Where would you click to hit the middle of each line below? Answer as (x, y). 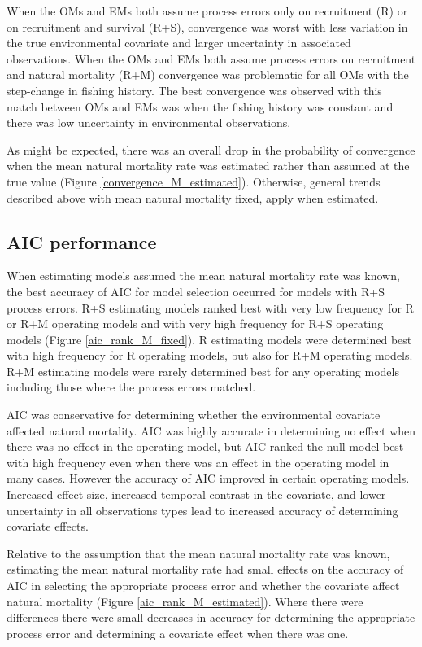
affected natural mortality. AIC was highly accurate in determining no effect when (211, 430)
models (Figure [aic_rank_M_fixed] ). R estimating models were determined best (209, 339)
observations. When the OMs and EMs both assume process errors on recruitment (211, 58)
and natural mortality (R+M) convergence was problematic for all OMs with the (208, 74)
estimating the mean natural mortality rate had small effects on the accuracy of (205, 569)
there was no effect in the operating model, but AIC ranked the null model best (205, 446)
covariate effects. (48, 526)
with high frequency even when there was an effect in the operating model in (198, 462)
